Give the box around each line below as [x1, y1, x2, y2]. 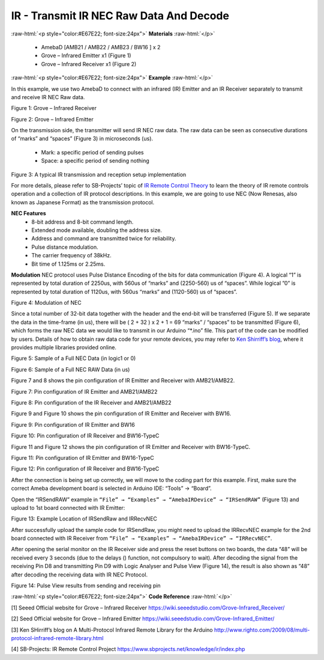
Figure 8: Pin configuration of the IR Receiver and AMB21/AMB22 [11, 399, 172, 406]
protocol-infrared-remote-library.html [11, 634, 104, 641]
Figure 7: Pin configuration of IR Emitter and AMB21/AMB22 [11, 388, 158, 395]
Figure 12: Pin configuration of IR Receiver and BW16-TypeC [11, 465, 160, 472]
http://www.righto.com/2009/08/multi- [214, 626, 310, 634]
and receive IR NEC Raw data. [11, 93, 85, 100]
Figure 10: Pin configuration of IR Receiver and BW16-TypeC [11, 432, 160, 439]
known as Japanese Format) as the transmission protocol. [11, 198, 155, 206]
